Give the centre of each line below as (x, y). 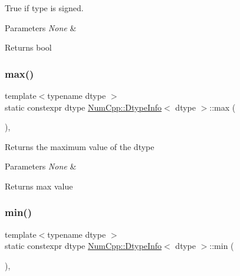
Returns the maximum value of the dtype (80, 146)
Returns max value (39, 186)
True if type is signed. (44, 8)
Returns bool (28, 47)
